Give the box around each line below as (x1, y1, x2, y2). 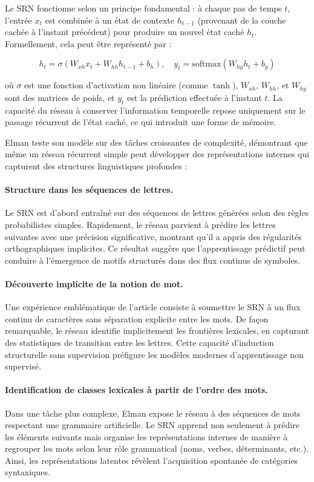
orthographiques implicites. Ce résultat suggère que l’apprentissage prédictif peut (5, 242, 306, 255)
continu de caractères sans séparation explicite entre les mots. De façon (5, 312, 269, 325)
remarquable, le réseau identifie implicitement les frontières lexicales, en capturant (5, 324, 309, 337)
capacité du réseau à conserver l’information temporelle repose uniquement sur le (5, 103, 306, 116)
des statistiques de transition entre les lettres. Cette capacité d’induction (5, 336, 274, 348)
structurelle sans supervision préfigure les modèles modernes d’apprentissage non (5, 348, 304, 360)
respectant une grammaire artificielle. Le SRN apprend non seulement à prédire (5, 418, 299, 431)
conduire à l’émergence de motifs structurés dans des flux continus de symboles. (5, 253, 301, 266)
